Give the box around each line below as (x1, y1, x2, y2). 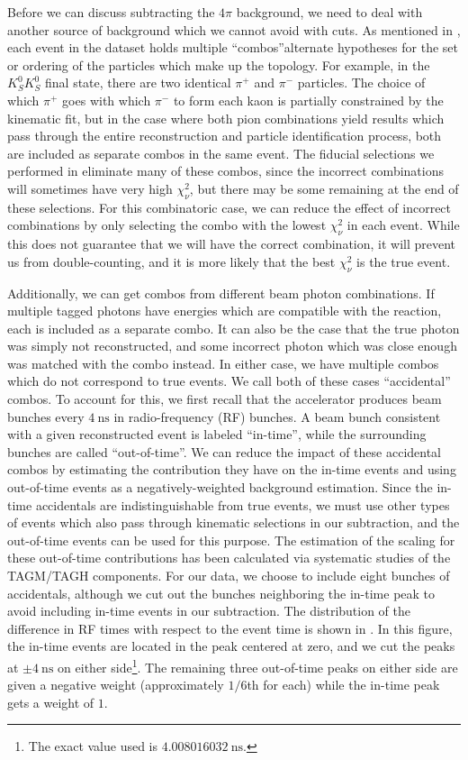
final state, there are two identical (45, 73, 231, 92)
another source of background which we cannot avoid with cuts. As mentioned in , (7, 20, 461, 39)
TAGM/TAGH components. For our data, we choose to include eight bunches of (7, 566, 450, 585)
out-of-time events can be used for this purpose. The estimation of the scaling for (7, 530, 455, 549)
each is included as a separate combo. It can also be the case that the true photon (7, 318, 460, 337)
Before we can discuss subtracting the (7, 3, 215, 21)
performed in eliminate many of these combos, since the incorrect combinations (7, 161, 444, 180)
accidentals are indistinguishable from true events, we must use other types (35, 495, 450, 514)
